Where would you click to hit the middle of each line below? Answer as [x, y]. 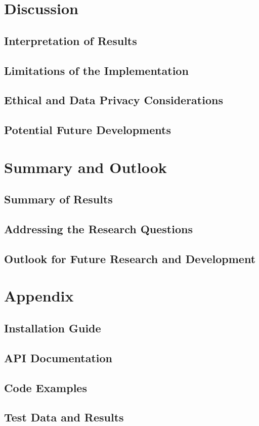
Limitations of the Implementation [96, 70]
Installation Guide [53, 328]
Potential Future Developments [88, 130]
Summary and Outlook [85, 167]
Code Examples [46, 387]
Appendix [39, 296]
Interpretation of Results [71, 40]
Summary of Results [58, 199]
